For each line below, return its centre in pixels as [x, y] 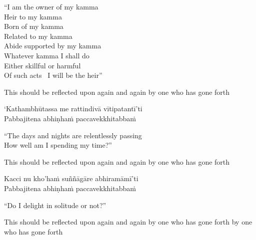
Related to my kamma [38, 36]
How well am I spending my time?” [58, 145]
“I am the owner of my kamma [51, 6]
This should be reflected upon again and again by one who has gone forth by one [128, 222]
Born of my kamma [34, 26]
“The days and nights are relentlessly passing [73, 135]
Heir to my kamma [33, 16]
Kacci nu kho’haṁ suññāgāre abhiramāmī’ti [71, 178]
